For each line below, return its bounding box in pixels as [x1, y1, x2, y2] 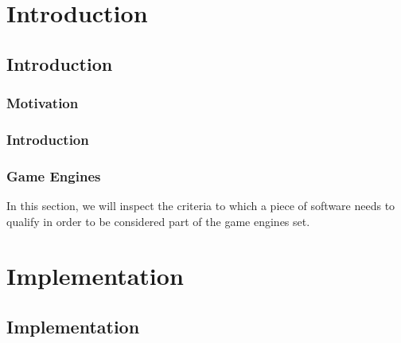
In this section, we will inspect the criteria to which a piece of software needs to [6, 197, 395, 214]
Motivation [6, 93, 79, 113]
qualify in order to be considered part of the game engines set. [6, 212, 310, 229]
